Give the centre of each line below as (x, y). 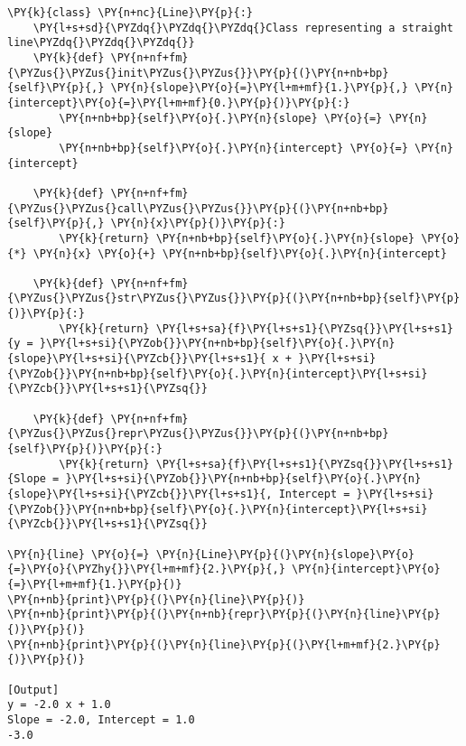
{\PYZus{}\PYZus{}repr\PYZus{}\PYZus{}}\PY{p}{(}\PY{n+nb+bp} (198, 434)
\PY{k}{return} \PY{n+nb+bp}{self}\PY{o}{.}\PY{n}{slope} (237, 238)
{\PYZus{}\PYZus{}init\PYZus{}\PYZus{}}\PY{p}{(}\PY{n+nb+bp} (198, 73)
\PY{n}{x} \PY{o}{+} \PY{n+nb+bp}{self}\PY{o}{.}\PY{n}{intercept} (240, 253)
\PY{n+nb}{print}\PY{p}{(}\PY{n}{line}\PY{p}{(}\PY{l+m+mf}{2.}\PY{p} (224, 644)
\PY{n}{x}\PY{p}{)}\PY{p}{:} (198, 224)
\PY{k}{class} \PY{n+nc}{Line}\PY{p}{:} (130, 13)
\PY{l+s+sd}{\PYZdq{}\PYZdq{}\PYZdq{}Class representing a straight (243, 28)
